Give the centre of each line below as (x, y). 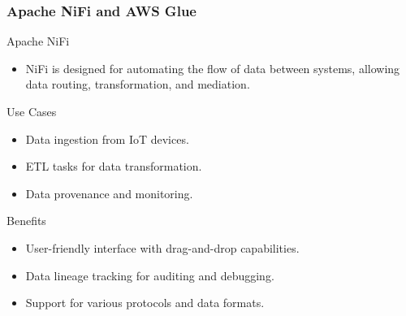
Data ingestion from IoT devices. (107, 139)
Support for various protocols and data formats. (145, 303)
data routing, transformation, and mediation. (138, 84)
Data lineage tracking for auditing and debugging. (150, 275)
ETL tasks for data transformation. (114, 166)
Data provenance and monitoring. (109, 193)
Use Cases (32, 111)
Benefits (26, 221)
